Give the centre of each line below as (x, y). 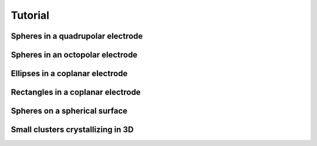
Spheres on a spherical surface (69, 111)
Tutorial (30, 15)
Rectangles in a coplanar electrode (76, 92)
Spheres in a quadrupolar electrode (77, 36)
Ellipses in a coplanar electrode (69, 74)
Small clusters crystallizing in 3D (72, 130)
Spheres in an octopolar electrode (74, 55)
